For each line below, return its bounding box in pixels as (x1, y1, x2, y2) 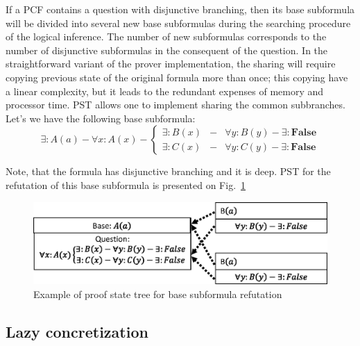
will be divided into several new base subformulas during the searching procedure (6, 15, 351, 30)
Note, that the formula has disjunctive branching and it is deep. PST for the (6, 164, 331, 179)
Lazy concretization (6, 320, 148, 342)
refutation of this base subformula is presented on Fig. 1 (6, 177, 246, 192)
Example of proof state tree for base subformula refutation (33, 286, 282, 301)
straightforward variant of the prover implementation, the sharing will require (6, 56, 336, 71)
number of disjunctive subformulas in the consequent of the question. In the (6, 42, 328, 57)
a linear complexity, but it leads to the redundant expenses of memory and (6, 83, 324, 98)
